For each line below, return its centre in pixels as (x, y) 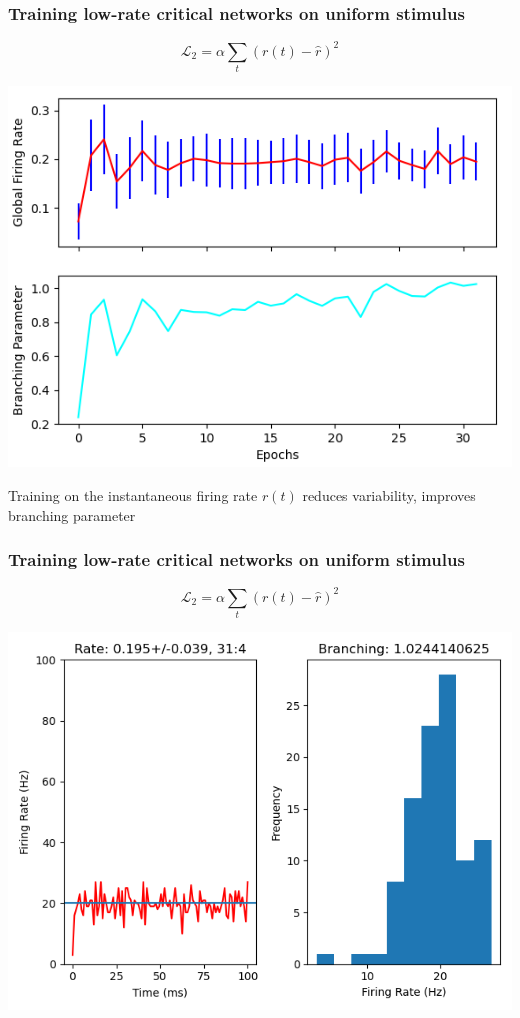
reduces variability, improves (389, 494)
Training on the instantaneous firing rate (133, 494)
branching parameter (72, 514)
